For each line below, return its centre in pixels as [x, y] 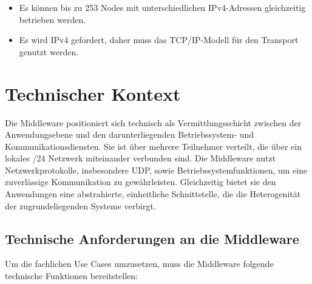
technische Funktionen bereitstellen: [71, 276]
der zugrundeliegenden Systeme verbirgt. [80, 205]
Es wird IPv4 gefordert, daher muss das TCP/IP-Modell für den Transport [159, 40]
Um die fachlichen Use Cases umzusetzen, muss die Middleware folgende [139, 264]
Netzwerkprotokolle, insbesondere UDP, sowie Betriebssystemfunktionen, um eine [156, 170]
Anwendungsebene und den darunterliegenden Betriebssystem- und [130, 134]
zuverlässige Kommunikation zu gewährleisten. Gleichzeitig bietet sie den [141, 182]
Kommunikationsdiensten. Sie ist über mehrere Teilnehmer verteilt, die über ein [153, 146]
